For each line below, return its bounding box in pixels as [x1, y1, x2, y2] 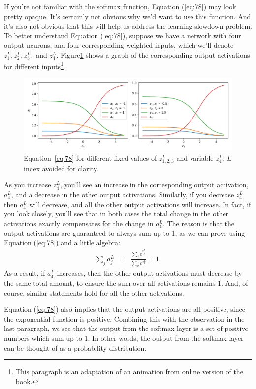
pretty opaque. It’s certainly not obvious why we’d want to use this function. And [4, 11, 251, 21]
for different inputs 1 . [4, 60, 65, 71]
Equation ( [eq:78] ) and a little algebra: [4, 237, 120, 247]
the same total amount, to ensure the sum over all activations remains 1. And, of [4, 278, 248, 288]
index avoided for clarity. [24, 163, 98, 173]
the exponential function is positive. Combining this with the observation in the [4, 313, 245, 324]
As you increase [4, 180, 51, 190]
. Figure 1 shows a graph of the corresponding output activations [56, 49, 250, 60]
